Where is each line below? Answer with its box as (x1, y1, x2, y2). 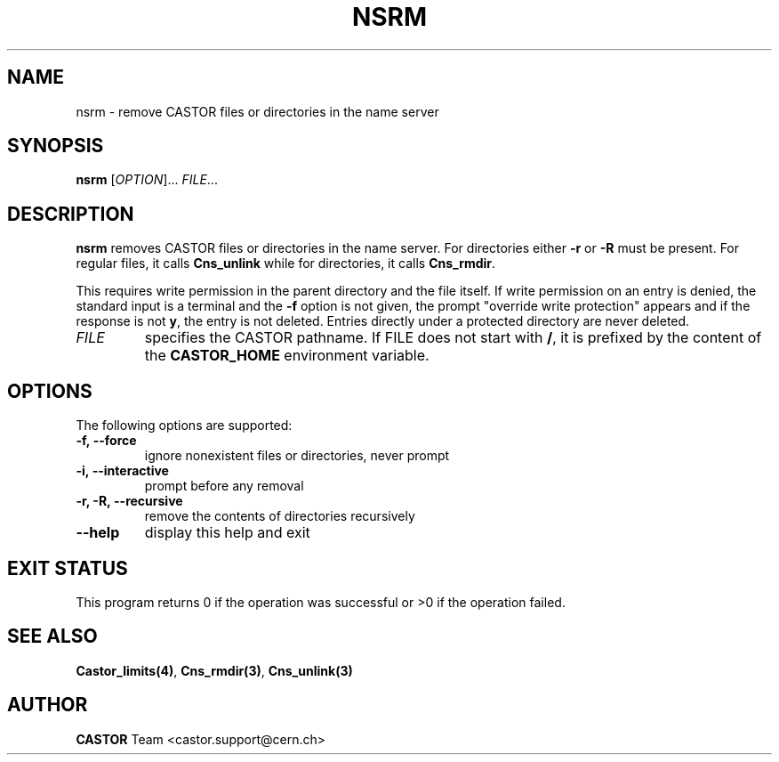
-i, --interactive (76, 463, 169, 479)
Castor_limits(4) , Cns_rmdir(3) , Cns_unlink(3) (76, 662, 353, 678)
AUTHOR (7, 693, 88, 717)
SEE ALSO (7, 625, 98, 648)
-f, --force (76, 433, 137, 449)
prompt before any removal (144, 478, 304, 494)
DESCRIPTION (7, 202, 134, 225)
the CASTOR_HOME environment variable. (144, 346, 430, 365)
